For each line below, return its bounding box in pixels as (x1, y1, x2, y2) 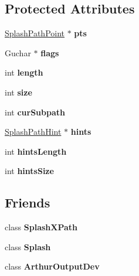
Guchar (5, 46, 31, 59)
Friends (5, 193, 50, 212)
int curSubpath (5, 105, 65, 118)
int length (5, 66, 43, 79)
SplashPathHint (5, 125, 62, 138)
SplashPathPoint (5, 27, 65, 39)
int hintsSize (5, 165, 54, 177)
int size (5, 86, 32, 98)
